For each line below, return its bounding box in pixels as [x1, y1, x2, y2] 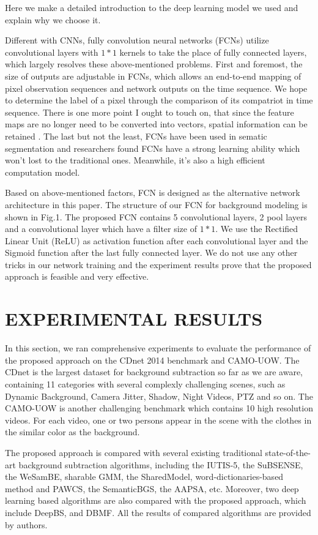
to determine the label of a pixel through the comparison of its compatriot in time [5, 94, 313, 107]
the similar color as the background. [5, 425, 140, 438]
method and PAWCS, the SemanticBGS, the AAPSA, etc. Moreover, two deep [5, 482, 299, 495]
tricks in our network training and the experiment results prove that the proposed [5, 258, 312, 271]
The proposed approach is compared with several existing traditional [5, 446, 262, 458]
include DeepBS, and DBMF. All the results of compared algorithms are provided [5, 506, 311, 518]
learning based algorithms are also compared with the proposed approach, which [5, 494, 306, 507]
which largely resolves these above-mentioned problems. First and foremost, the [5, 58, 303, 70]
